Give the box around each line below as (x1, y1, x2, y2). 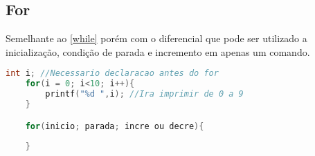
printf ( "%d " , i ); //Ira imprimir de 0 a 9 (45, 89, 244, 99)
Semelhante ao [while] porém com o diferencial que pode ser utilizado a (6, 31, 307, 46)
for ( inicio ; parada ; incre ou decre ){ (25, 121, 204, 131)
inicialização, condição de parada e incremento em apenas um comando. (6, 44, 310, 59)
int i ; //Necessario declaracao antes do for (6, 68, 219, 79)
